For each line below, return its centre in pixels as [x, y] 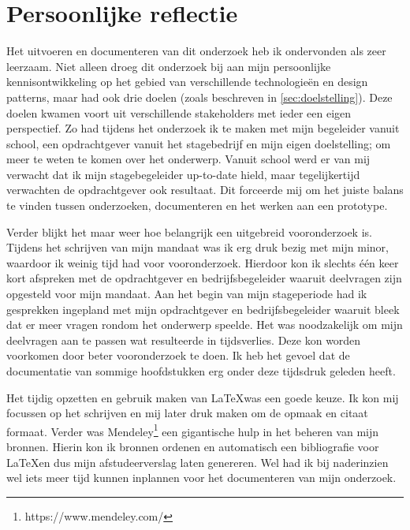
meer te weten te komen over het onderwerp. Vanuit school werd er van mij [188, 159]
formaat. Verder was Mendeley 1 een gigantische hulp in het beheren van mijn [193, 430]
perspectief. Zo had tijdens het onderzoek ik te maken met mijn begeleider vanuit [203, 128]
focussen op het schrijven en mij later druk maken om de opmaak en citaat [187, 413]
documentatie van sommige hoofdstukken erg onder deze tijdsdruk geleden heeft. [201, 371]
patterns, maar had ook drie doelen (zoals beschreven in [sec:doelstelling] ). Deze [199, 97]
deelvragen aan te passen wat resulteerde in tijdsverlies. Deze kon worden [184, 340]
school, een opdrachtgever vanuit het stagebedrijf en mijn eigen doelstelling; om [199, 143]
